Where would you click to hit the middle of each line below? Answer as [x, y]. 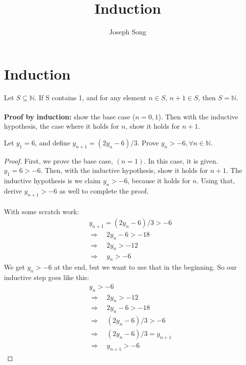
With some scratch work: [41, 211]
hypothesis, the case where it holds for [62, 126]
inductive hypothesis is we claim [52, 181]
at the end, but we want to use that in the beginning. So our [146, 267]
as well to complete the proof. [104, 191]
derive [13, 191]
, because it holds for [159, 181]
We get [14, 267]
